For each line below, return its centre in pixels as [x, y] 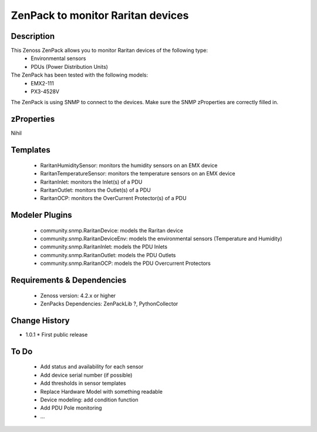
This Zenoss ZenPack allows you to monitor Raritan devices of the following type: [109, 51]
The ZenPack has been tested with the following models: [80, 75]
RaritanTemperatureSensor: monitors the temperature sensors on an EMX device [138, 174]
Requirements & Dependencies [69, 280]
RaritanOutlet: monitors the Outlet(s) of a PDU [95, 190]
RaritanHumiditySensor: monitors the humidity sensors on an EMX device [129, 165]
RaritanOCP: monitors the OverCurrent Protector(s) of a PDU [114, 198]
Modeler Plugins [42, 215]
